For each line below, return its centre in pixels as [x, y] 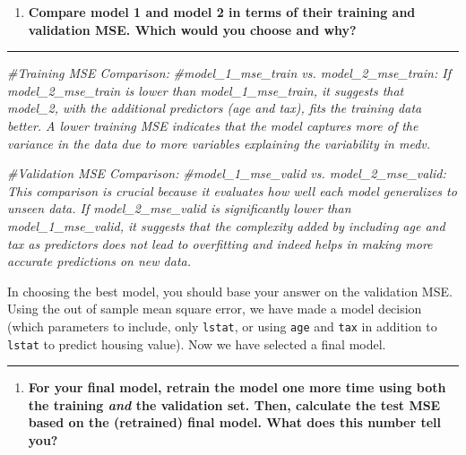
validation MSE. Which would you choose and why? [192, 29]
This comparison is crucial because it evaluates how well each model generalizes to [232, 190]
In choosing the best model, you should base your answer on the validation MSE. [230, 291]
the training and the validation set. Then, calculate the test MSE [234, 404]
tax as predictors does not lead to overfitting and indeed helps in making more [220, 243]
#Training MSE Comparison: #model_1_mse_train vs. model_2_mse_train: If [229, 73]
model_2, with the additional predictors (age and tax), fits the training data [215, 108]
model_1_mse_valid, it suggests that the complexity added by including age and [226, 225]
